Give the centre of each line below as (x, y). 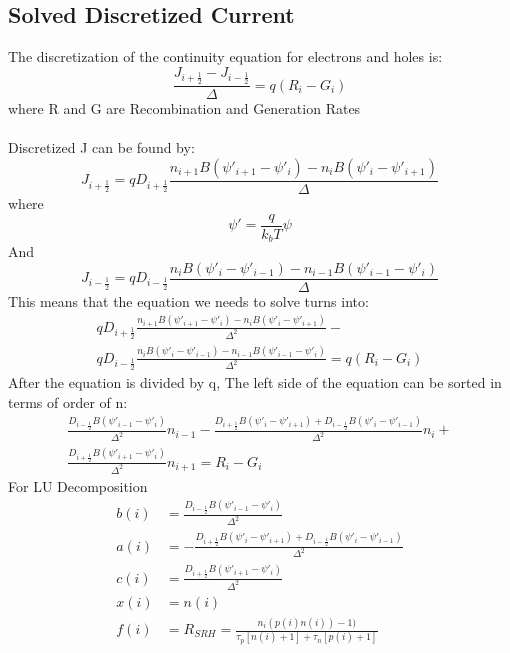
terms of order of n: (68, 401)
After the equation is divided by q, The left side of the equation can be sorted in (255, 381)
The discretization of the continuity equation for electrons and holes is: (225, 56)
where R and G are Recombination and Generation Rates (184, 108)
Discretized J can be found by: (101, 147)
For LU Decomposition (78, 485)
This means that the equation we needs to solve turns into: (188, 300)
